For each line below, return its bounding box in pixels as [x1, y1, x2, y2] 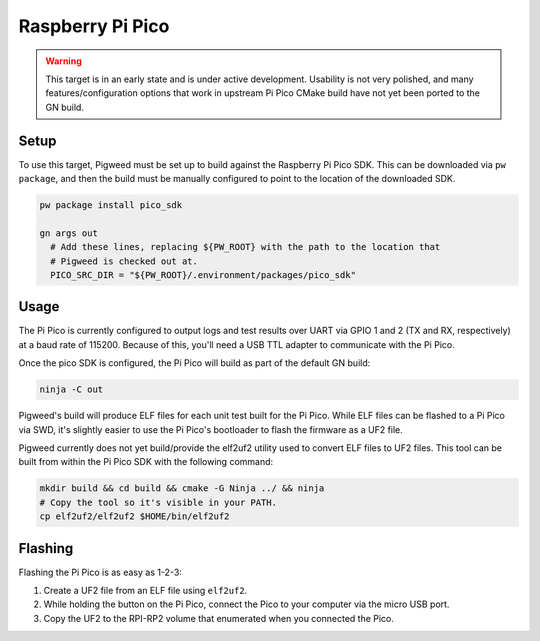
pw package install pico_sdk [39, 200, 183, 210]
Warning [45, 55, 82, 67]
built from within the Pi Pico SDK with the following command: [18, 456, 274, 468]
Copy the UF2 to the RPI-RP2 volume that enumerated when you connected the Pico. [43, 612, 395, 624]
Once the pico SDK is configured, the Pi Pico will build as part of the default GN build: [18, 357, 371, 369]
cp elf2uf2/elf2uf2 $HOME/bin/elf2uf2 [39, 511, 230, 522]
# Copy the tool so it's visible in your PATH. [39, 496, 277, 508]
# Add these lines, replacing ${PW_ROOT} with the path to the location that [50, 241, 441, 253]
